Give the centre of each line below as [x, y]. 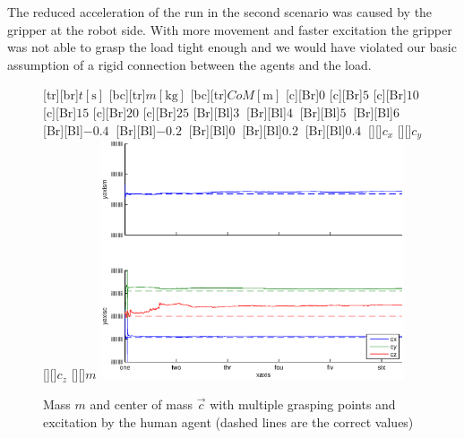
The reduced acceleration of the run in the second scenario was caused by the [220, 12]
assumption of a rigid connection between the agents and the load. [189, 64]
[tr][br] [61, 94]
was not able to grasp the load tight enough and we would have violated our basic [232, 47]
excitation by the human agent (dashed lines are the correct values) [228, 421]
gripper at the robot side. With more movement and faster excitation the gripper [230, 29]
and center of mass [142, 404]
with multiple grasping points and [303, 404]
